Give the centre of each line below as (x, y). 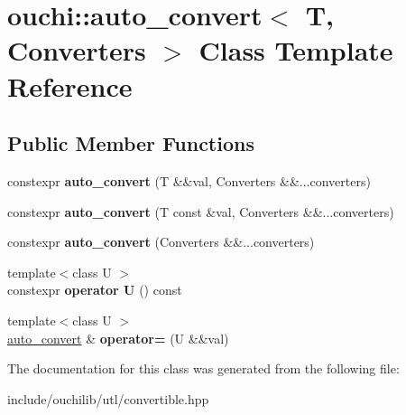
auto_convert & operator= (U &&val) (118, 338)
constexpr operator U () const (95, 290)
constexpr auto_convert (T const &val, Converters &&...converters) (201, 211)
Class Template (296, 50)
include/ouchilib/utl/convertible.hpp (108, 398)
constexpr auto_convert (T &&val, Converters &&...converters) (189, 180)
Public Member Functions (131, 143)
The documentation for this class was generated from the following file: (203, 368)
